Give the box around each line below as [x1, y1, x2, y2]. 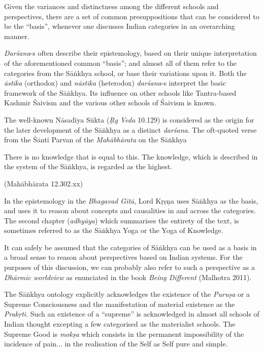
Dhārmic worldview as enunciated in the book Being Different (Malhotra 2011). [4, 271, 252, 282]
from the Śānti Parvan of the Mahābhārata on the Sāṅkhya [4, 134, 187, 145]
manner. [4, 30, 29, 41]
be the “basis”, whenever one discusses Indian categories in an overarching [4, 21, 235, 31]
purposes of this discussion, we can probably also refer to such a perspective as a [4, 262, 255, 272]
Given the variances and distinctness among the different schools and [4, 1, 219, 11]
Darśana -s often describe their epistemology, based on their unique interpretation [4, 48, 257, 58]
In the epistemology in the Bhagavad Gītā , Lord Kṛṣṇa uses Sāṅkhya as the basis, [4, 195, 258, 206]
